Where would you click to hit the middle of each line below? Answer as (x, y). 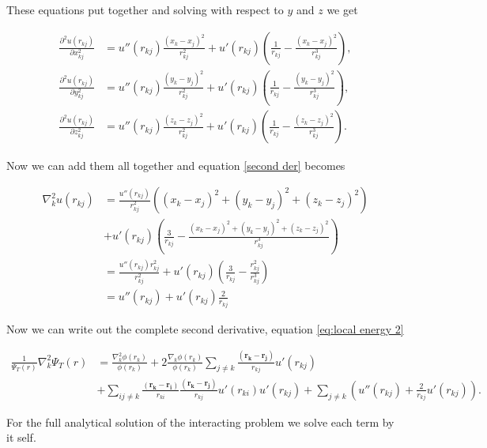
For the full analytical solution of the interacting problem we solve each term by (200, 422)
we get (342, 9)
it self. (21, 437)
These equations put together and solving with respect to (145, 9)
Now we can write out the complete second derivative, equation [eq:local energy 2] (205, 328)
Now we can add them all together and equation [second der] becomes (176, 165)
